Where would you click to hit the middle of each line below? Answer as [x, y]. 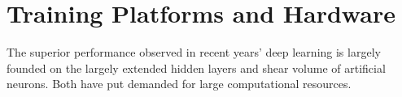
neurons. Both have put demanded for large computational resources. [179, 84]
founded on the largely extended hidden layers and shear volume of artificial [196, 67]
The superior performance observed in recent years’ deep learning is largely [194, 52]
